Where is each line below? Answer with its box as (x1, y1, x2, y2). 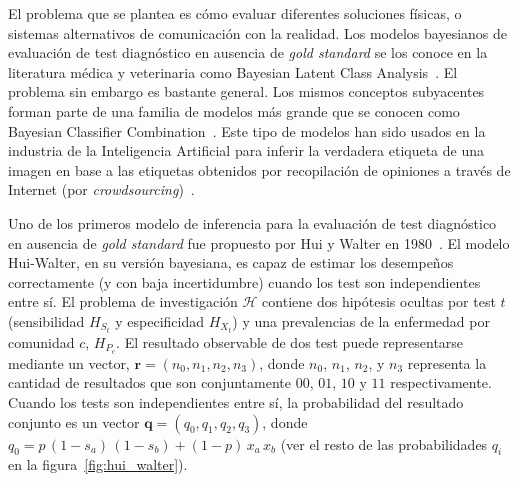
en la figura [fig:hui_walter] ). (8, 454, 188, 475)
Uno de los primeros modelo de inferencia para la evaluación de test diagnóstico (8, 212, 497, 233)
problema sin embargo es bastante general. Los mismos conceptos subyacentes (8, 81, 485, 102)
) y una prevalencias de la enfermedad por (232, 310, 490, 331)
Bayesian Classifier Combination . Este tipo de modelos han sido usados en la (8, 120, 486, 141)
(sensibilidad (8, 310, 85, 331)
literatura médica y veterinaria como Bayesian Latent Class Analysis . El (8, 61, 458, 82)
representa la (407, 352, 487, 373)
